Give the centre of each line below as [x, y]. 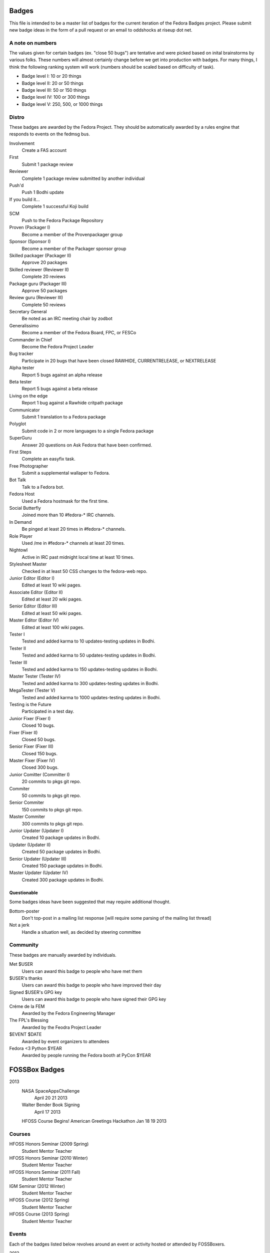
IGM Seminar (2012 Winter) [37, 1186]
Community [24, 945]
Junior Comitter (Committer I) [39, 774]
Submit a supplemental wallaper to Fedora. [66, 473]
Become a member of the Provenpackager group [72, 234]
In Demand [20, 522]
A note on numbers [33, 43]
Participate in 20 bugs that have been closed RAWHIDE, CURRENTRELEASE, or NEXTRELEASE [119, 360]
